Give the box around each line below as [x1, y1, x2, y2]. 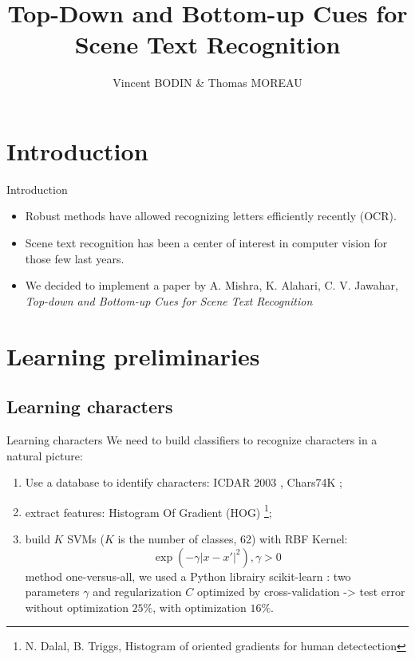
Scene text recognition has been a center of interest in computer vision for [25, 235, 388, 251]
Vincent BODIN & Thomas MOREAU [113, 74, 302, 91]
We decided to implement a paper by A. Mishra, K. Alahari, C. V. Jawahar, [25, 277, 398, 294]
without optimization [25, 598, 128, 615]
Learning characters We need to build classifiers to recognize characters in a [6, 431, 377, 448]
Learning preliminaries [6, 339, 260, 372]
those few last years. [25, 250, 125, 266]
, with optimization [152, 598, 247, 615]
